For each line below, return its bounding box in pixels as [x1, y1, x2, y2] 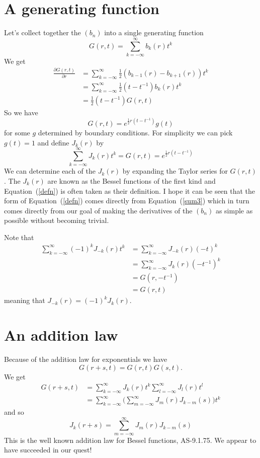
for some [4, 127, 30, 137]
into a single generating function [104, 27, 204, 38]
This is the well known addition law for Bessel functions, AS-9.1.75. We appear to [4, 434, 256, 445]
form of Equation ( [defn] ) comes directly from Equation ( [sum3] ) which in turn [4, 195, 249, 206]
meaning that [4, 295, 45, 306]
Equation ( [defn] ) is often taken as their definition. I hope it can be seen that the [4, 185, 255, 196]
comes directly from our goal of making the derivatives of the [4, 205, 193, 215]
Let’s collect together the [4, 27, 81, 38]
